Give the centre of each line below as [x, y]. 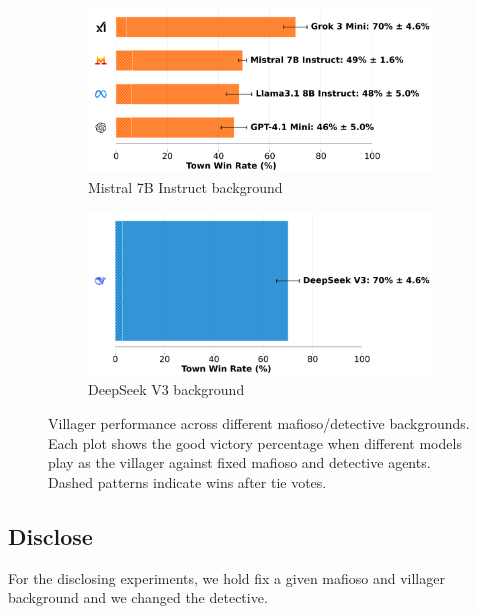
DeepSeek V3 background [166, 389]
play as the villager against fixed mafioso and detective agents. [239, 462]
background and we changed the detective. [138, 597]
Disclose [50, 535]
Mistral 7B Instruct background [185, 187]
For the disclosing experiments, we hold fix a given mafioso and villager [226, 577]
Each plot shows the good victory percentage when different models [255, 442]
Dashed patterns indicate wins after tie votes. [187, 481]
